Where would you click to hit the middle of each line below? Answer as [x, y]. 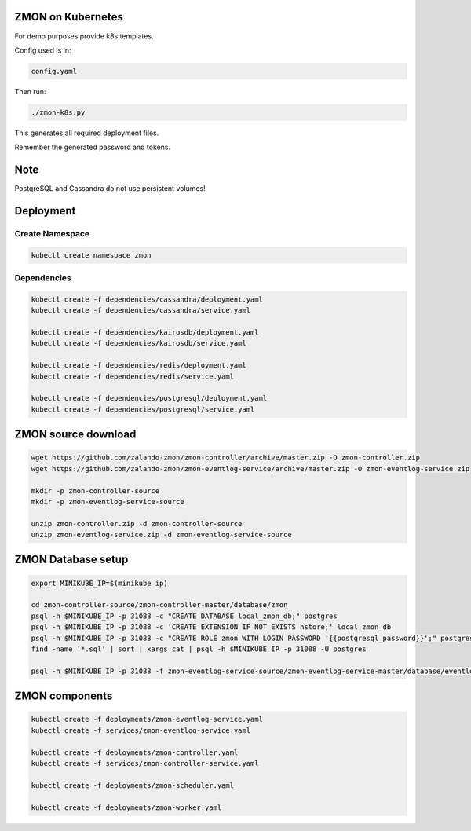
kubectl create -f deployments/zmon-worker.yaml [126, 807]
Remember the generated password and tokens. [93, 147]
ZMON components [64, 696]
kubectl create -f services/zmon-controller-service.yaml [145, 763]
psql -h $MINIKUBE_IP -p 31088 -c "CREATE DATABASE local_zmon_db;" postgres [184, 616]
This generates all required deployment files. [87, 133]
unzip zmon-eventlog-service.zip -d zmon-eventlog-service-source [161, 535]
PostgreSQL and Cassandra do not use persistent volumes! [110, 189]
